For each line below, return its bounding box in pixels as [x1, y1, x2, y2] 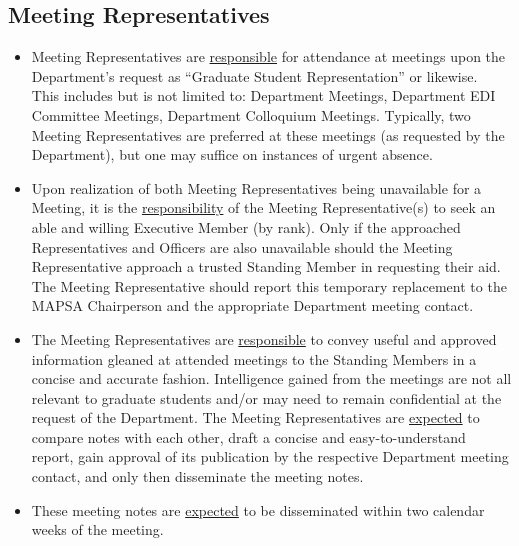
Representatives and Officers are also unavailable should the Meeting [31, 236, 453, 257]
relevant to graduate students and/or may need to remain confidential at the [31, 387, 502, 408]
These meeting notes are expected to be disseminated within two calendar [31, 499, 485, 520]
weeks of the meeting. [31, 519, 164, 540]
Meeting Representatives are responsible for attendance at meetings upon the [31, 46, 506, 67]
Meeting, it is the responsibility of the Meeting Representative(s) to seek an [31, 197, 496, 218]
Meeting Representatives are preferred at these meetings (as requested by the [31, 124, 505, 145]
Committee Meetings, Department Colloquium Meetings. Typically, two [31, 104, 471, 125]
